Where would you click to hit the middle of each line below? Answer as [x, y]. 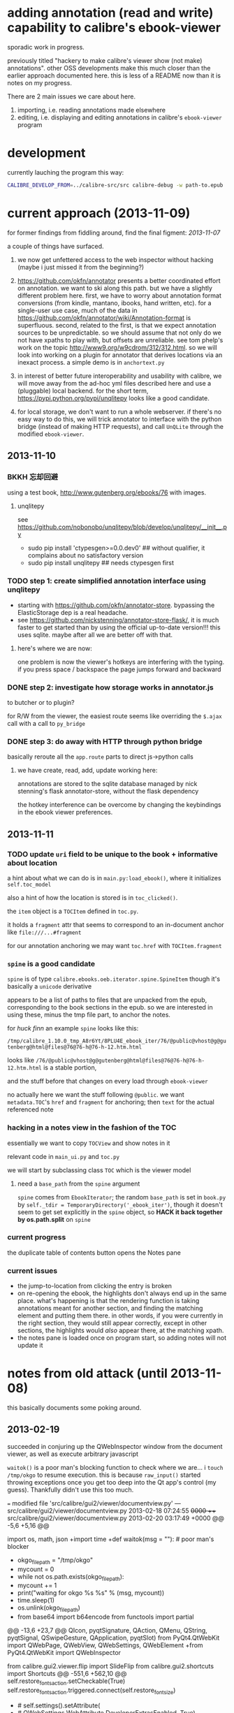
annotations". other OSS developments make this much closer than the [109, 68]
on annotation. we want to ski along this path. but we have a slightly [115, 288]
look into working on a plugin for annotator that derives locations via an [120, 355]
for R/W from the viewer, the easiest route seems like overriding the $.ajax [115, 716]
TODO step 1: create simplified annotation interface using [107, 581]
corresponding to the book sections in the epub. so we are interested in [110, 1007]
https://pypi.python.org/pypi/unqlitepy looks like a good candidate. [113, 398]
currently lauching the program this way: [66, 172]
